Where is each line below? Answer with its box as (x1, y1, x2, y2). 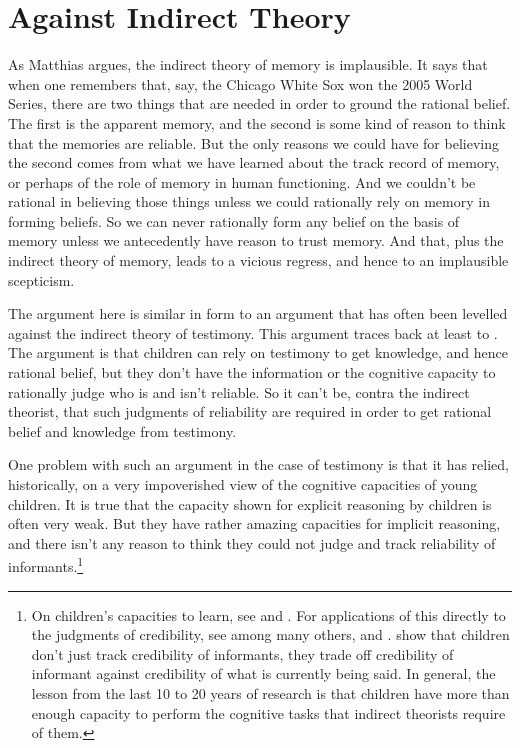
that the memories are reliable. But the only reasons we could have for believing (8, 132, 499, 153)
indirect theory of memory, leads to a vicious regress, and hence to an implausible (8, 250, 509, 271)
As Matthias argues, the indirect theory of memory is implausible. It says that (8, 54, 488, 75)
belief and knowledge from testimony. (8, 420, 237, 441)
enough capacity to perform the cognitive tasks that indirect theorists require (31, 702, 506, 723)
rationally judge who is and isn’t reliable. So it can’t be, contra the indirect (8, 381, 470, 402)
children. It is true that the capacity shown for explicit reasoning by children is (8, 493, 492, 514)
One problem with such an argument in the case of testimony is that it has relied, (8, 454, 509, 475)
